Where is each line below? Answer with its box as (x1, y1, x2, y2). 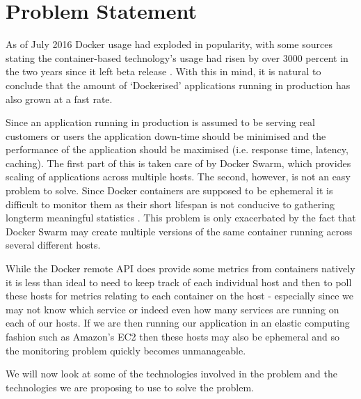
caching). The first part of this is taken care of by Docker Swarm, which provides (6, 155, 351, 170)
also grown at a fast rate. (6, 91, 113, 106)
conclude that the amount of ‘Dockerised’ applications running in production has (6, 77, 351, 92)
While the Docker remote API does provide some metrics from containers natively (6, 261, 355, 276)
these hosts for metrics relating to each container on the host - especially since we (6, 288, 353, 303)
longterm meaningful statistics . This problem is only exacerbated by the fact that (6, 210, 356, 225)
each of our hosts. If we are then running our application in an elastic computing (6, 315, 350, 330)
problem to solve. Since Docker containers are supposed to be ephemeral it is (6, 183, 333, 198)
